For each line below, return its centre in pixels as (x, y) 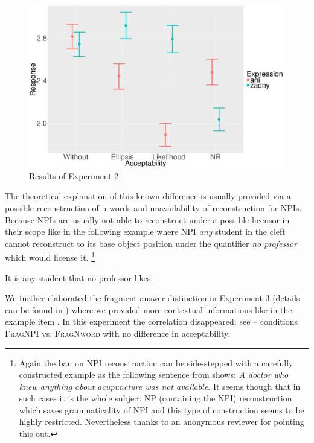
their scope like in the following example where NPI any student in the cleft (145, 231)
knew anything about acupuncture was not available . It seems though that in (160, 386)
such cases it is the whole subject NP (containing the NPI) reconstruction (155, 398)
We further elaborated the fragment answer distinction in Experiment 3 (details (152, 298)
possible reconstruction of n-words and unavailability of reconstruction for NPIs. (153, 207)
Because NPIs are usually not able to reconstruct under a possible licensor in (147, 219)
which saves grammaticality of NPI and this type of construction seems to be (162, 410)
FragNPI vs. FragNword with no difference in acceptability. (118, 333)
